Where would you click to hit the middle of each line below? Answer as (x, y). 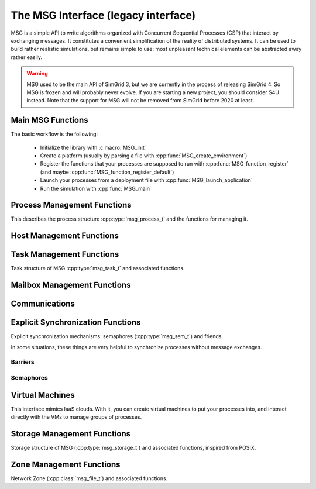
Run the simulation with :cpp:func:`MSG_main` (96, 188)
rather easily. (27, 57)
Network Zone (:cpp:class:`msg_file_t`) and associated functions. (89, 478)
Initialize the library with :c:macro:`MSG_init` (93, 147)
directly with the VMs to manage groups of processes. (76, 417)
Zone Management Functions (66, 464)
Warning (37, 74)
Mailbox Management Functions (71, 285)
